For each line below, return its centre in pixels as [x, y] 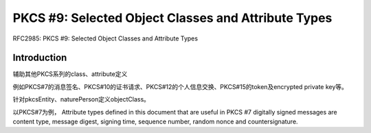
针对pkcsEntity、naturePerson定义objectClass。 [81, 99]
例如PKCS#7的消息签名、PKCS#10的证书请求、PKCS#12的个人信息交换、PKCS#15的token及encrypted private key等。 [180, 86]
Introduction [40, 58]
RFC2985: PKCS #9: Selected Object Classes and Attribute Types [105, 38]
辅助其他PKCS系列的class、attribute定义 [70, 74]
